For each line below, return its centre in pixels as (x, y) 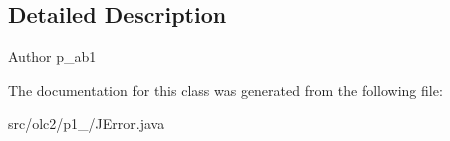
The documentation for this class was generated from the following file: (225, 89)
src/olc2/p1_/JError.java (86, 123)
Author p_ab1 (52, 56)
